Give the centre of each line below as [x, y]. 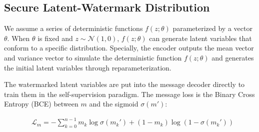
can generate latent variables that [200, 38]
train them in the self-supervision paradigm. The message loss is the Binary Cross [129, 94]
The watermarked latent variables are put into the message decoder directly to [124, 84]
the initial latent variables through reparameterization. [88, 67]
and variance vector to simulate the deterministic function [93, 57]
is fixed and [55, 38]
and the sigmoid [114, 104]
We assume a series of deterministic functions [73, 28]
